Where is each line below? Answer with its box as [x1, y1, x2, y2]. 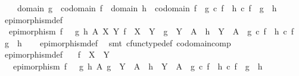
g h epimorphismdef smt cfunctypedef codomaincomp [4, 36, 231, 49]
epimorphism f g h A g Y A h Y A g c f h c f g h [13, 59, 263, 72]
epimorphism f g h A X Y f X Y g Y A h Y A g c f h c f [8, 25, 294, 37]
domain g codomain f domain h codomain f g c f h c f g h [17, 2, 277, 14]
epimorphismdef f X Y [4, 48, 110, 61]
